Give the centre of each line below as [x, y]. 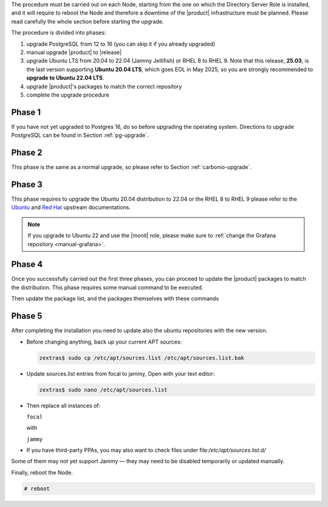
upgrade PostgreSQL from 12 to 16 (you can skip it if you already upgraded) [121, 44]
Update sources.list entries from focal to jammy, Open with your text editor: [121, 373]
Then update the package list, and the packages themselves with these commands [115, 298]
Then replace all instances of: [63, 405]
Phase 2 [27, 153]
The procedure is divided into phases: [59, 33]
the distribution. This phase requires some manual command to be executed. [107, 287]
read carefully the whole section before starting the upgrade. [87, 21]
